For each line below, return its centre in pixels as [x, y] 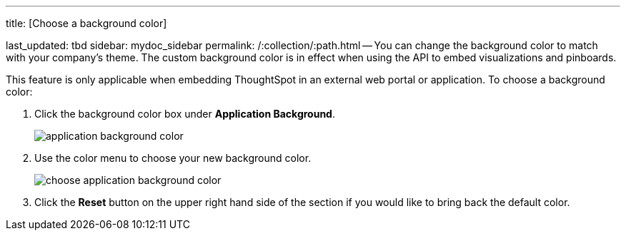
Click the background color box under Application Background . [185, 114]
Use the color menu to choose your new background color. [173, 158]
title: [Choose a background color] [86, 23]
